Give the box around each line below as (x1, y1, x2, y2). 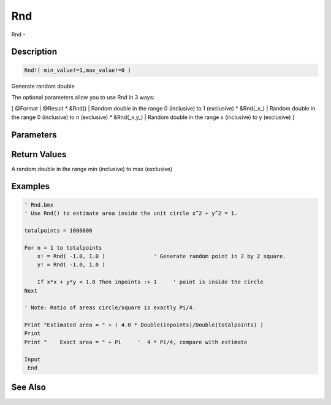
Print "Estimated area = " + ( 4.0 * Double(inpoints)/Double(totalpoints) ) (24, 322, 264, 328)
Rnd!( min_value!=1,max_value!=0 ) (24, 66, 131, 74)
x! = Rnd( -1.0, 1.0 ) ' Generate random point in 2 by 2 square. (37, 252, 286, 260)
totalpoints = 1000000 (24, 227, 93, 234)
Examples (11, 181, 50, 191)
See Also (11, 382, 46, 393)
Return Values (11, 149, 67, 160)
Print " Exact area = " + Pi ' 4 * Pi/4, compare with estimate (24, 338, 248, 345)
